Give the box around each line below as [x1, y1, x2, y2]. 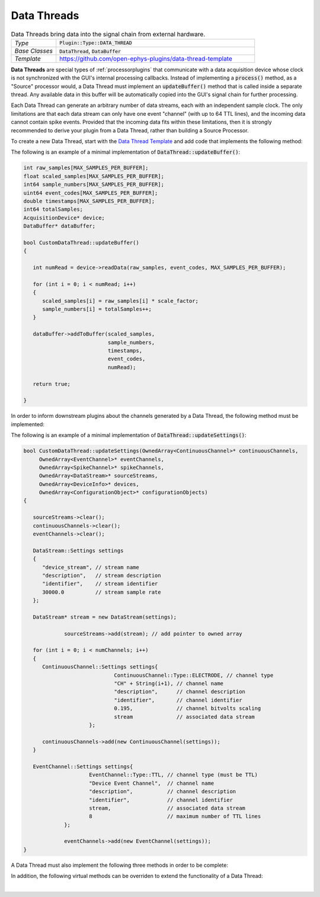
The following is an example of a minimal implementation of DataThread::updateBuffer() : [11, 148, 240, 156]
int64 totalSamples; [23, 206, 83, 213]
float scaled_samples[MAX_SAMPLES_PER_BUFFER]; [23, 173, 164, 179]
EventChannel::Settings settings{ [33, 763, 133, 770]
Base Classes [14, 46, 53, 55]
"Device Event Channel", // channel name [89, 779, 215, 787]
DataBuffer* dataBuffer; [23, 223, 96, 230]
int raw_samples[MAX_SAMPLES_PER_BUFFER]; [23, 164, 149, 172]
